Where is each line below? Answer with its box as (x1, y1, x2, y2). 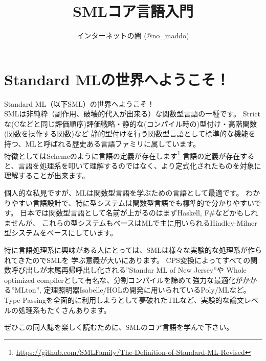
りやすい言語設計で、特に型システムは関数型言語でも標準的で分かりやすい (4, 197, 254, 208)
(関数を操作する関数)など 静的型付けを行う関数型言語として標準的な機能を (4, 128, 256, 139)
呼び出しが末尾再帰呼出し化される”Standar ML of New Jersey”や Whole (11, 264, 247, 275)
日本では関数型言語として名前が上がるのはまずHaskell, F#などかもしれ (20, 207, 258, 218)
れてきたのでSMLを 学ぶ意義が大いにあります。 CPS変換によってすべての (4, 254, 251, 265)
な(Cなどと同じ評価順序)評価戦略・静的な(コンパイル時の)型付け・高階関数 (4, 118, 257, 129)
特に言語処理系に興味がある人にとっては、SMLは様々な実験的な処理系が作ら (4, 245, 262, 255)
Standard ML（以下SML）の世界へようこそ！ (4, 98, 154, 109)
